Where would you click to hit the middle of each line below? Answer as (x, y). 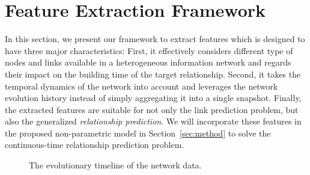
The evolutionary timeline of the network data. (115, 165)
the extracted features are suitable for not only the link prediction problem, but (152, 109)
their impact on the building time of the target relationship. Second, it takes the (153, 74)
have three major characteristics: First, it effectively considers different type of (149, 50)
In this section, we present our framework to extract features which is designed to (155, 39)
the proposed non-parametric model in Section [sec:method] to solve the (138, 133)
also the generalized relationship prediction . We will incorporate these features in (153, 121)
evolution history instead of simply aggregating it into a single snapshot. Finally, (153, 98)
